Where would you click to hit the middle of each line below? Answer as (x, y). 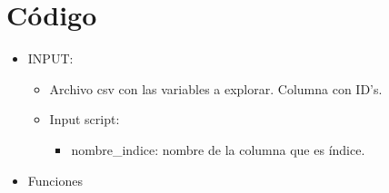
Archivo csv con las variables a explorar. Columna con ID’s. (216, 88)
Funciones (55, 180)
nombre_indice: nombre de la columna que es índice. (218, 149)
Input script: (85, 119)
